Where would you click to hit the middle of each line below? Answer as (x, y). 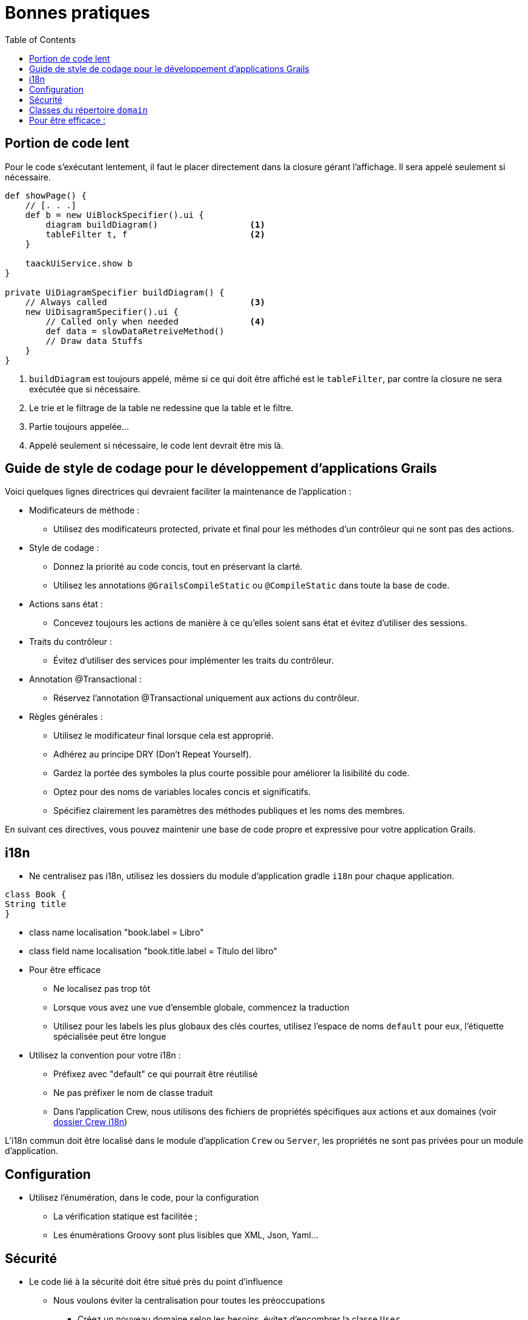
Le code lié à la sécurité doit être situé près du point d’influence (156, 1281)
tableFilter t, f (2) (155, 234)
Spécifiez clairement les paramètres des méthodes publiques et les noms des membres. (229, 811)
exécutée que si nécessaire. (85, 389)
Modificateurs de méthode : (84, 510)
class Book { (36, 895)
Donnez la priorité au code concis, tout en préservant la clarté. (178, 567)
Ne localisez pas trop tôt (102, 989)
